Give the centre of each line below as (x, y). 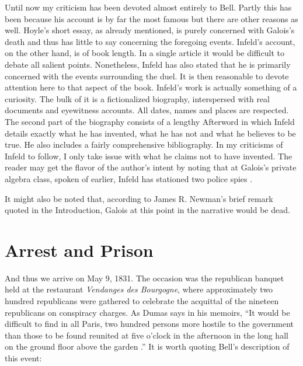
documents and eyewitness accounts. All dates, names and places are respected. (147, 110)
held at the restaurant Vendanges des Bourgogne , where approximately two (139, 289)
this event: (23, 358)
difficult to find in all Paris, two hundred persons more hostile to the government (149, 324)
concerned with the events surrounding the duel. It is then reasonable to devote (147, 76)
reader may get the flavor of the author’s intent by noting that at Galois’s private (151, 167)
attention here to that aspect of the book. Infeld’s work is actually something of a (151, 87)
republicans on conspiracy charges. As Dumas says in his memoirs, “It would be (147, 312)
